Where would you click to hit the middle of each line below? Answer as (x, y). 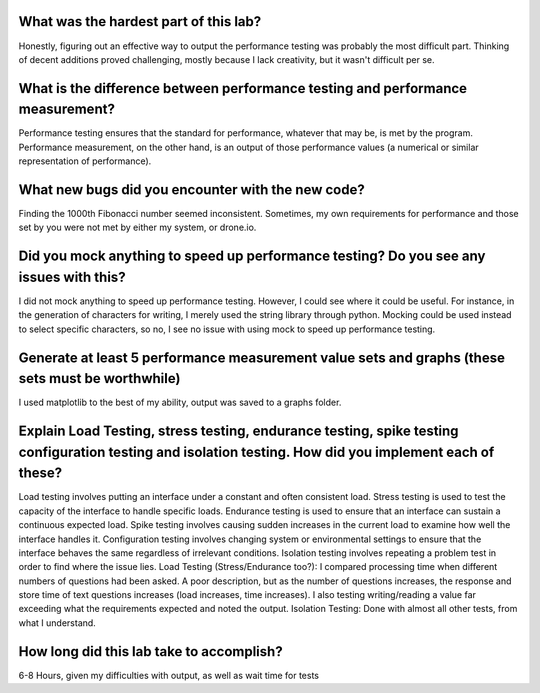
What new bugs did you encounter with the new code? (191, 189)
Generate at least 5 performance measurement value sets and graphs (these (261, 357)
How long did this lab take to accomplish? (151, 651)
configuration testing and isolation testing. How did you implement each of (256, 451)
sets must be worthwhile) (99, 378)
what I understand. (57, 622)
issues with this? (72, 276)
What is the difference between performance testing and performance (243, 88)
